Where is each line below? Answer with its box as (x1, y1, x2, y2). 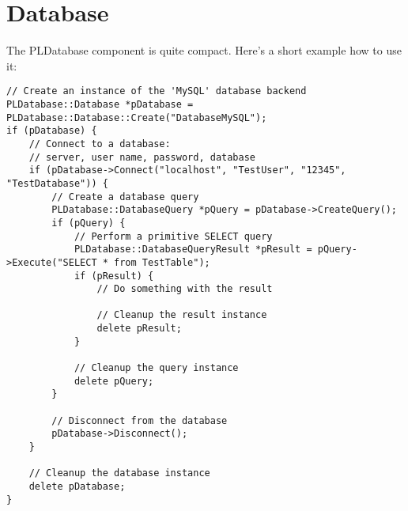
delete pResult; (96, 323, 182, 335)
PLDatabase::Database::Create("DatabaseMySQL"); (6, 112, 267, 123)
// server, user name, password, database (28, 151, 255, 163)
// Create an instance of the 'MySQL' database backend (6, 85, 307, 97)
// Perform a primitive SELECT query (74, 230, 273, 242)
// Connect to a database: (28, 138, 171, 150)
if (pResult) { (74, 270, 154, 282)
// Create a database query (51, 191, 199, 203)
